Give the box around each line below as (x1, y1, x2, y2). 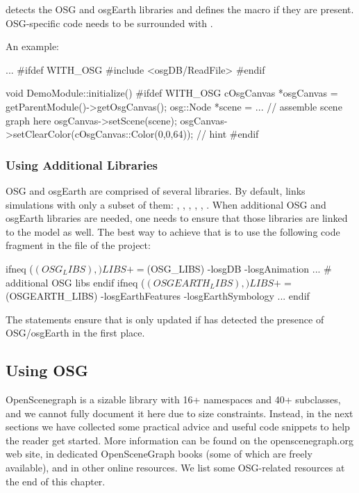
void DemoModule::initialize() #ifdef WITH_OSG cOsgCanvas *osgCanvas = (6, 86, 338, 100)
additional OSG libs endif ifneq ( (6, 275, 145, 289)
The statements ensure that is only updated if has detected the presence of (6, 312, 324, 326)
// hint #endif (196, 127, 259, 141)
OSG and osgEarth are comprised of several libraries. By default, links (6, 183, 306, 197)
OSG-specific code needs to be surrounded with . (6, 15, 213, 30)
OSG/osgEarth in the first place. (6, 325, 145, 340)
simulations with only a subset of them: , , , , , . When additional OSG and (6, 197, 326, 211)
